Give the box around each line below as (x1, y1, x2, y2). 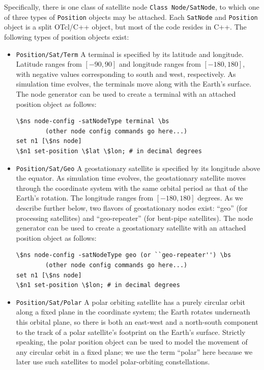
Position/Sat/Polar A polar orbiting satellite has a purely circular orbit (16, 296, 245, 307)
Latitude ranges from (16, 59, 82, 69)
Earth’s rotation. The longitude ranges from (16, 192, 154, 203)
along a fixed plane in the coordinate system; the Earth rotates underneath (16, 306, 250, 317)
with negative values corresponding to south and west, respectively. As (16, 68, 236, 79)
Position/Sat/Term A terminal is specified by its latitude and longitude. (16, 48, 244, 59)
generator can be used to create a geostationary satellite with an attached (16, 222, 246, 233)
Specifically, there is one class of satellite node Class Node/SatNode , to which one (4, 2, 259, 12)
